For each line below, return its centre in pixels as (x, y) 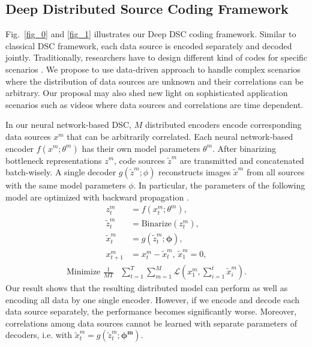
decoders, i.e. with (39, 335)
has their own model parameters (141, 148)
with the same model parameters (66, 185)
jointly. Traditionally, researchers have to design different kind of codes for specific (157, 57)
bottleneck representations (54, 160)
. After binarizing (244, 148)
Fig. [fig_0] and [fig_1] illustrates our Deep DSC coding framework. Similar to (151, 34)
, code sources (139, 160)
